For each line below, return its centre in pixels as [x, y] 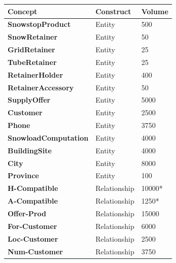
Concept [23, 11]
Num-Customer [35, 251]
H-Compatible [33, 188]
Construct [113, 11]
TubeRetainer [32, 62]
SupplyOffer [29, 100]
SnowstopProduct [39, 24]
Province [23, 175]
